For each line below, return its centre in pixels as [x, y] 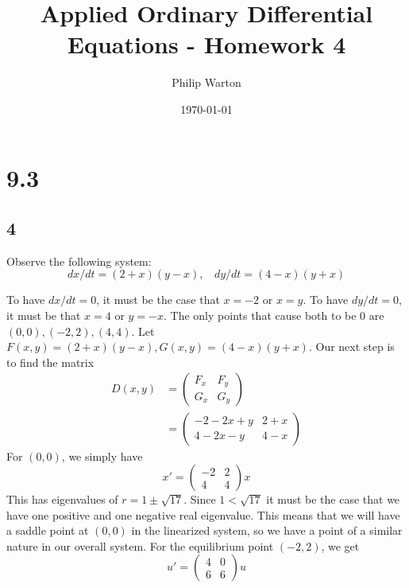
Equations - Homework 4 [206, 44]
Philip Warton [206, 82]
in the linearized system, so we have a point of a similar [267, 530]
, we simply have [102, 456]
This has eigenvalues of [62, 499]
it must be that [44, 315]
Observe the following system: [79, 261]
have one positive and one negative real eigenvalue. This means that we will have [203, 514]
